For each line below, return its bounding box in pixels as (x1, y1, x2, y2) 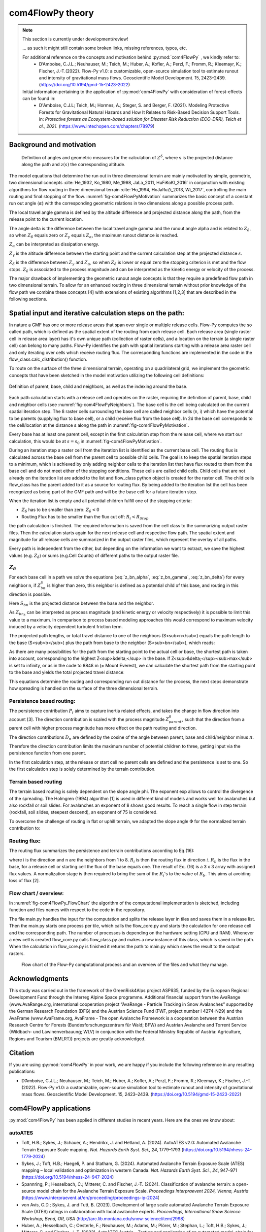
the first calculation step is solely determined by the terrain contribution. (9, 766, 156, 772)
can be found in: (22, 96, 56, 102)
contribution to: (9, 825, 40, 831)
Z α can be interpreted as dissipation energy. (9, 241, 100, 248)
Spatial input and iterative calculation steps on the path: (9, 308, 185, 317)
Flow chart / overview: (9, 890, 64, 896)
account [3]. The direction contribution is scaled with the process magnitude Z (9, 716, 169, 722)
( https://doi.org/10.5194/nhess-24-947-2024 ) (21, 1174, 114, 1180)
